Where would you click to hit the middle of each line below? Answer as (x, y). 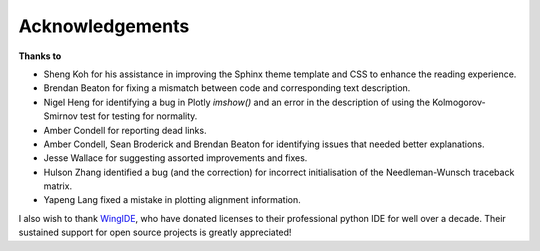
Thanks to (40, 56)
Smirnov (61, 116)
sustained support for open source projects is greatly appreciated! (155, 232)
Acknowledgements (104, 26)
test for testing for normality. (139, 116)
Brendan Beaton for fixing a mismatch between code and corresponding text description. (227, 88)
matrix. (58, 186)
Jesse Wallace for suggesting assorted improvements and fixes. (175, 158)
